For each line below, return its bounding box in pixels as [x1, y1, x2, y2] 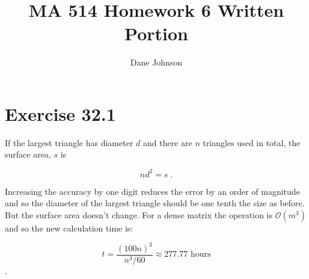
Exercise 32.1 [5, 101, 116, 126]
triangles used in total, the [203, 136, 301, 149]
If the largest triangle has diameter [5, 136, 133, 149]
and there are [142, 136, 192, 149]
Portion [124, 21, 188, 46]
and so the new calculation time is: [5, 221, 133, 234]
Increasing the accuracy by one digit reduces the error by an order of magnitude [5, 185, 300, 197]
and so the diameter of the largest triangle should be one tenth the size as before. [5, 197, 305, 209]
